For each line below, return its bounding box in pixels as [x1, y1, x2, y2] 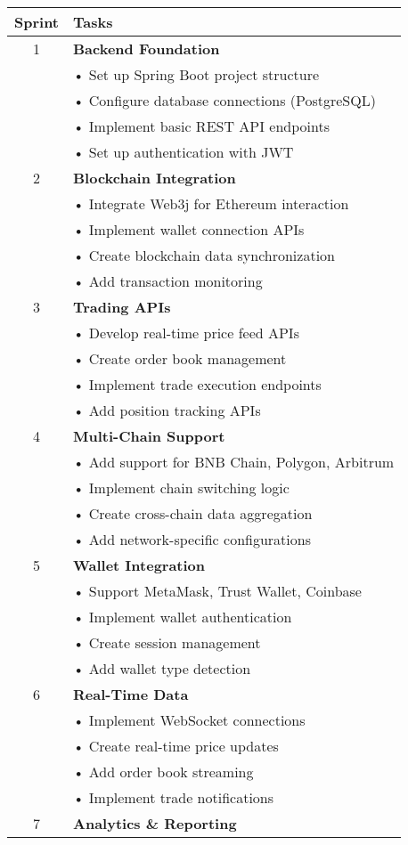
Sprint [14, 12, 60, 32]
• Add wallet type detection [73, 658, 251, 678]
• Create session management [73, 632, 261, 653]
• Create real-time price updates [73, 735, 279, 756]
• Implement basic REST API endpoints [73, 116, 330, 136]
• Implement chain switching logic [73, 477, 290, 498]
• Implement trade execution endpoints [73, 374, 322, 394]
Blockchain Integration [73, 167, 236, 188]
